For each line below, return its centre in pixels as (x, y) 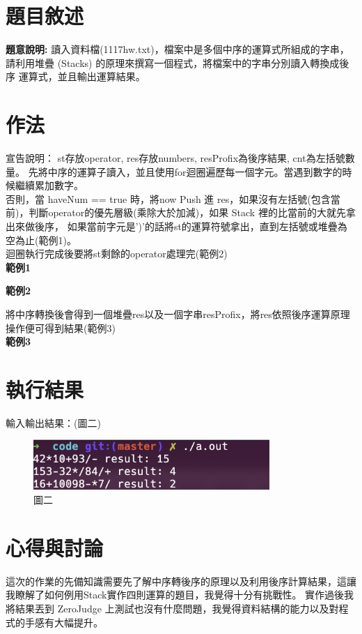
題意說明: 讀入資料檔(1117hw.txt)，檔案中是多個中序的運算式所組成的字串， (178, 49)
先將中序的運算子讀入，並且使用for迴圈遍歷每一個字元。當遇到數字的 (185, 171)
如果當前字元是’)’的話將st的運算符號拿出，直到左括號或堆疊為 (207, 226)
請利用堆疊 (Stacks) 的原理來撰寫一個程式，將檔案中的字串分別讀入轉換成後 (178, 62)
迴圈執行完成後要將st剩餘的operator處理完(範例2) (117, 254)
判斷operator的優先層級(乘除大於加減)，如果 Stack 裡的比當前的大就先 (187, 212)
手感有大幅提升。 (64, 622)
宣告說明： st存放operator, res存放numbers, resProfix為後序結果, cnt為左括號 (175, 158)
